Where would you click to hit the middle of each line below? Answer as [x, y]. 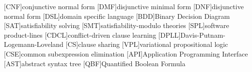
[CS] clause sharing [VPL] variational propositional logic [147, 44]
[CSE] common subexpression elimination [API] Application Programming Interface [126, 53]
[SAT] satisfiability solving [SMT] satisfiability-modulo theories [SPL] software [117, 25]
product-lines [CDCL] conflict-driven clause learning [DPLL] [92, 35]
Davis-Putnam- [203, 35]
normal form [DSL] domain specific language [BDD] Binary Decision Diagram [117, 16]
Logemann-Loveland [34, 44]
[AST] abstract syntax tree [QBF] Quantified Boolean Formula [95, 63]
